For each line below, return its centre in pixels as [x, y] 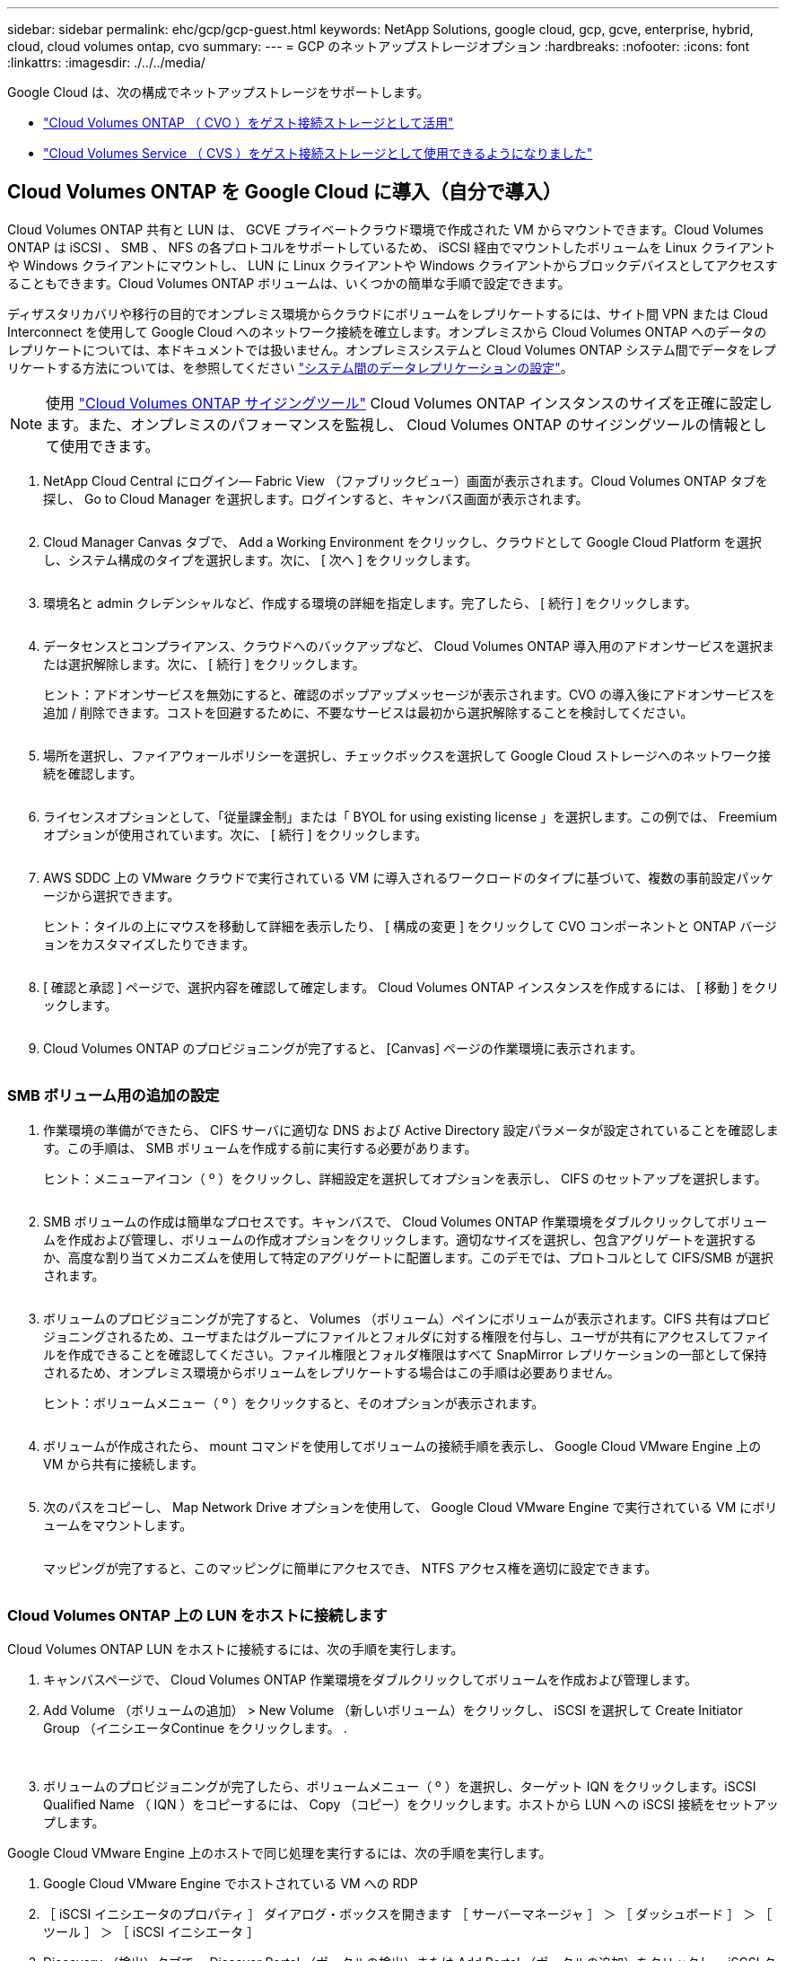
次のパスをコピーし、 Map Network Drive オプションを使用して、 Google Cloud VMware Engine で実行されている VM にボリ [410, 1507]
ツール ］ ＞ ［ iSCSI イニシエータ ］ [151, 1932]
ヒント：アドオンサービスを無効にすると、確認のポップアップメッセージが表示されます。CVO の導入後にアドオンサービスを [409, 694]
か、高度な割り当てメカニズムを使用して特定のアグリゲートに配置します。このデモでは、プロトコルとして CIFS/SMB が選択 [408, 1257]
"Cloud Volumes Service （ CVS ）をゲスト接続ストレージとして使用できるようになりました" [318, 153]
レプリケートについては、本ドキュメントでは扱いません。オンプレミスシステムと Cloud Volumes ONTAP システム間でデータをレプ [392, 349]
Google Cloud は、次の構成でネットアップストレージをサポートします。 [218, 92]
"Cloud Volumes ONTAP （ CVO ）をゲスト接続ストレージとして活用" [249, 123]
